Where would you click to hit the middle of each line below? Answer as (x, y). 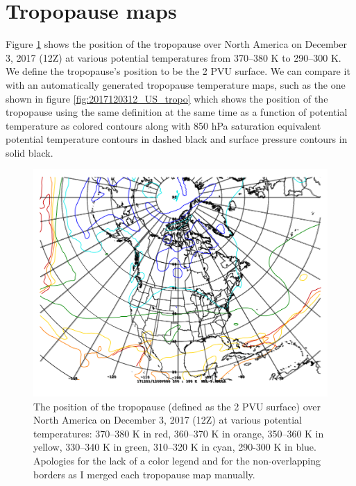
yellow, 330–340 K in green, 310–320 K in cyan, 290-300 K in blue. (175, 447)
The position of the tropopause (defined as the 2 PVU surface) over (177, 406)
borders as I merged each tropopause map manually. (144, 474)
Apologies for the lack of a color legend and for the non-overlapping (177, 460)
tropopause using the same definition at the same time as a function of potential (177, 112)
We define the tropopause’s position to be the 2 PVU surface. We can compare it (178, 71)
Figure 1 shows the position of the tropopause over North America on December (177, 44)
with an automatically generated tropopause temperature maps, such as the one (176, 84)
